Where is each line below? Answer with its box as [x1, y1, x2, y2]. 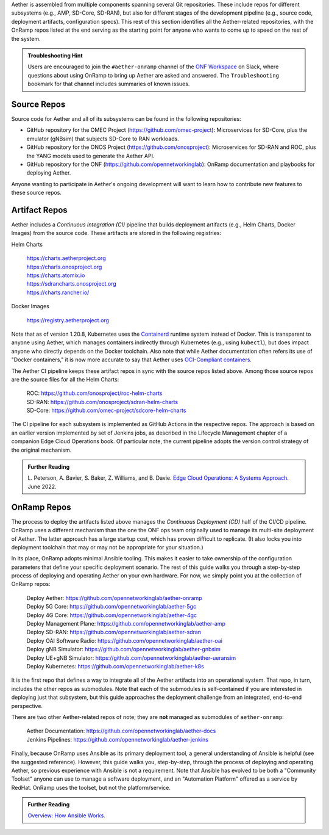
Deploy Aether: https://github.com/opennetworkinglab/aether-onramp [26, 594, 202, 601]
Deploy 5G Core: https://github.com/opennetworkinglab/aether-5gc [26, 603, 197, 610]
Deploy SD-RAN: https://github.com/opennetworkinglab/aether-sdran [26, 629, 201, 636]
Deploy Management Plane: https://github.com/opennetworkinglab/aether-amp [26, 620, 225, 627]
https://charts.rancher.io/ [26, 289, 90, 296]
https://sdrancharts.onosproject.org [26, 280, 117, 287]
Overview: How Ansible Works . [27, 812, 106, 819]
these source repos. [11, 189, 62, 197]
